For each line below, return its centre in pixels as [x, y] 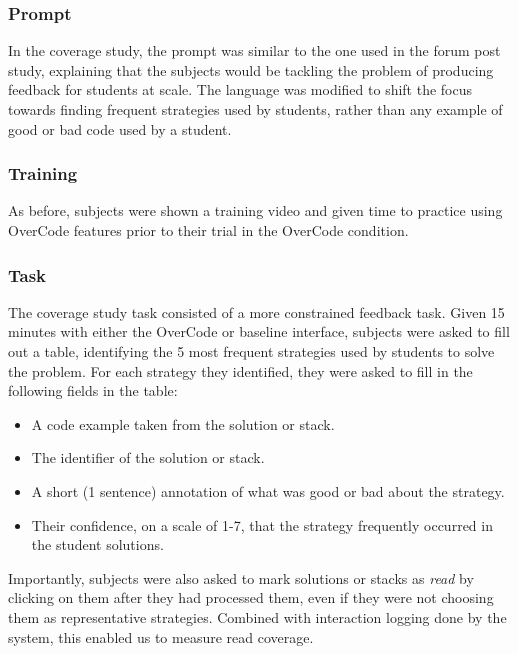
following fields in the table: [93, 390]
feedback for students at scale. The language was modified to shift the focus [240, 89]
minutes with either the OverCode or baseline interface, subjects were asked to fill [259, 331]
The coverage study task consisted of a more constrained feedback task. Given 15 [256, 311]
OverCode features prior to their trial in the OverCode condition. [208, 230]
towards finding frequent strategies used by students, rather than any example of [255, 109]
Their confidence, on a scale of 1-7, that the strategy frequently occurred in [262, 524]
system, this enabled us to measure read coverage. [161, 636]
